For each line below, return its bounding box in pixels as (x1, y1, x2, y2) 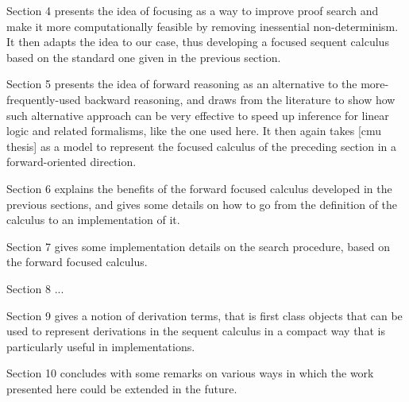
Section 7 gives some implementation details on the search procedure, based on (6, 238, 391, 254)
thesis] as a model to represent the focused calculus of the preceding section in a (6, 137, 396, 154)
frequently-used (6, 91, 81, 107)
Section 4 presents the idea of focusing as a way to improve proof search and (6, 2, 379, 18)
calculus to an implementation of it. (6, 211, 180, 228)
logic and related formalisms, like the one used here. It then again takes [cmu (6, 122, 382, 139)
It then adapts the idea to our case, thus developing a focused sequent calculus (6, 33, 389, 50)
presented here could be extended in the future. (6, 380, 237, 396)
